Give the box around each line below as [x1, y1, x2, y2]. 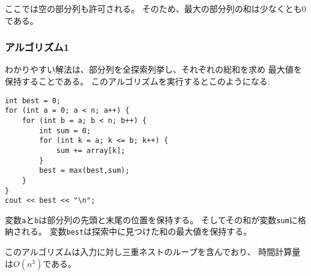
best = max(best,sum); [39, 166, 130, 175]
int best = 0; [5, 96, 61, 105]
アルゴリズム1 [5, 40, 70, 55]
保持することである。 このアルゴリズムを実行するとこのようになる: [5, 75, 270, 87]
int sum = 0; [39, 126, 91, 135]
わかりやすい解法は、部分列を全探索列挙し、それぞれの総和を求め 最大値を [5, 63, 302, 76]
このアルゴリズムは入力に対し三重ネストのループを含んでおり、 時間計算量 [5, 245, 301, 258]
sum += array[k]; [56, 146, 125, 155]
